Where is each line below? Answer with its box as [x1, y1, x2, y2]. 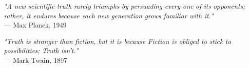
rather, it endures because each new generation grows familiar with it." [4, 10, 214, 20]
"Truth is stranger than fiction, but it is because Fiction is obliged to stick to [4, 36, 231, 46]
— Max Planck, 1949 [4, 20, 67, 30]
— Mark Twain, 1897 [4, 54, 67, 65]
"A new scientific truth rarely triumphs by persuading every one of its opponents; [4, 1, 245, 11]
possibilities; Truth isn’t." [4, 45, 78, 55]
